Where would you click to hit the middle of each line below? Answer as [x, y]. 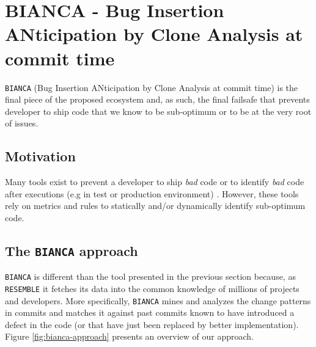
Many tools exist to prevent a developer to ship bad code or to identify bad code [155, 182]
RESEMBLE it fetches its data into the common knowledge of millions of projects [152, 288]
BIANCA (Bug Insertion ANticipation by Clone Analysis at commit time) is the [152, 87]
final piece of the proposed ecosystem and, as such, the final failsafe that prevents [157, 99]
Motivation [40, 156]
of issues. [22, 123]
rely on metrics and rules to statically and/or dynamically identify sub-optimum [155, 206]
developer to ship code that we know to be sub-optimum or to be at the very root [158, 111]
